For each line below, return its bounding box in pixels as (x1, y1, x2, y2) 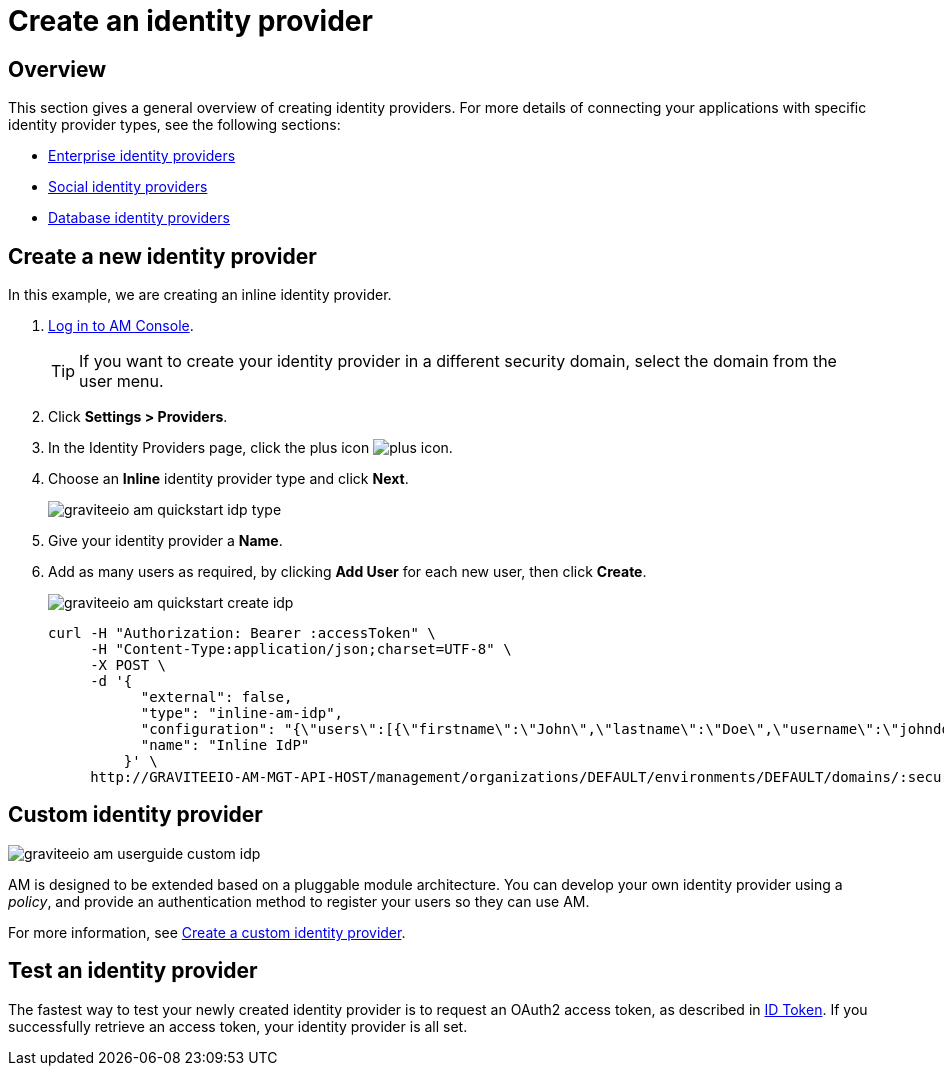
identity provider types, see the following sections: (8, 116, 341, 134)
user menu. (79, 371, 164, 392)
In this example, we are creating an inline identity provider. (8, 286, 392, 304)
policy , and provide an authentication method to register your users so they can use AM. (8, 892, 590, 910)
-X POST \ (90, 657, 167, 674)
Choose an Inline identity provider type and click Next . (48, 470, 409, 488)
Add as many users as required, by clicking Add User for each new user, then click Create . (48, 563, 647, 581)
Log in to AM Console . (48, 317, 194, 335)
